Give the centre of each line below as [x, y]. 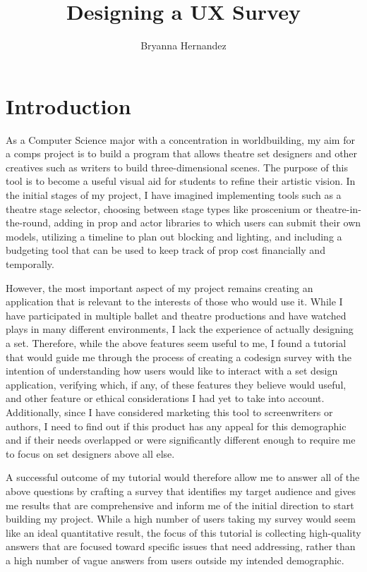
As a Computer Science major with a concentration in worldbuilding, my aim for [180, 139]
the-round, [28, 223]
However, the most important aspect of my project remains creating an [160, 287]
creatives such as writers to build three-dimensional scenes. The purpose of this [177, 167]
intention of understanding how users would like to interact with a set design [172, 371]
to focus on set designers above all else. [90, 453]
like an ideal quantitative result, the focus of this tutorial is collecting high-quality [183, 532]
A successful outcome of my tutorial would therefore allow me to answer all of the [183, 477]
